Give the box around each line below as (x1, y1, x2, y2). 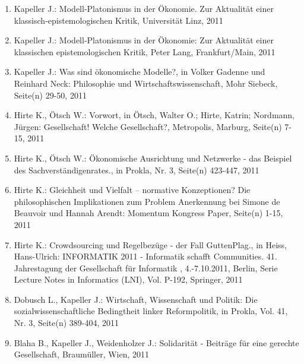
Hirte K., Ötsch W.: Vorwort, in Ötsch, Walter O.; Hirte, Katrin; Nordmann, (14, 109, 295, 121)
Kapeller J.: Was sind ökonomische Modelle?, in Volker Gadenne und (14, 65, 265, 78)
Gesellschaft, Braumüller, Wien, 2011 (14, 348, 150, 360)
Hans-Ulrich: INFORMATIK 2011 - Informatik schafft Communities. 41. (14, 250, 277, 262)
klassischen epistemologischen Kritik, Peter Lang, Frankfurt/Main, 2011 (14, 45, 275, 58)
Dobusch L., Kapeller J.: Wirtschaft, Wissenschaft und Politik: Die (14, 293, 258, 305)
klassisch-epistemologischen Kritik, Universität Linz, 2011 (14, 14, 223, 26)
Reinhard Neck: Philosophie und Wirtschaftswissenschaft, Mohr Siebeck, (14, 77, 278, 89)
